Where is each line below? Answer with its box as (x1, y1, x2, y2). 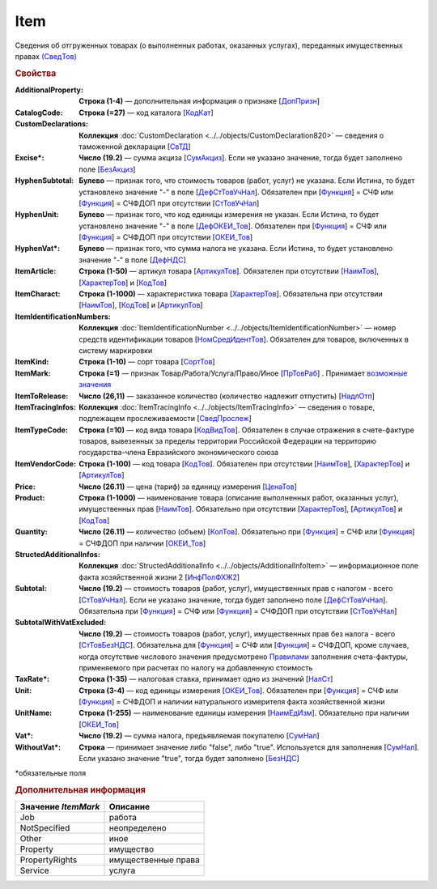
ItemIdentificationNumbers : (15, 312, 111, 321)
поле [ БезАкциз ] (78, 164, 136, 174)
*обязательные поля (15, 768, 87, 778)
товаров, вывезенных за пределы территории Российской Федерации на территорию (78, 436, 376, 446)
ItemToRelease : (15, 391, 69, 401)
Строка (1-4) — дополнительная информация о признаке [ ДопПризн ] (78, 96, 320, 106)
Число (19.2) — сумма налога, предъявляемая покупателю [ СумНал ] (78, 731, 320, 741)
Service (19, 865, 49, 876)
